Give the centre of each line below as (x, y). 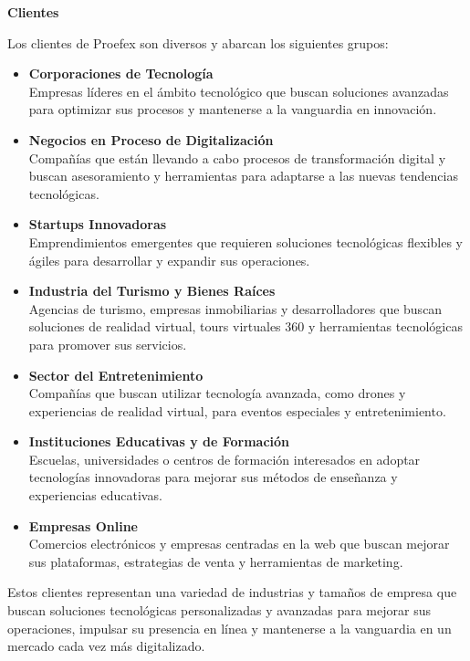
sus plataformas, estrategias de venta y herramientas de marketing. (216, 561)
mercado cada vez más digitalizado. (106, 646)
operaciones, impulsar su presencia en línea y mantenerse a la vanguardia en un (230, 628)
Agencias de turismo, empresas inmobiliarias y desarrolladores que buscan (235, 308)
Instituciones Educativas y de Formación (159, 441)
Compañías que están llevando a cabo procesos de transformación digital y (237, 157)
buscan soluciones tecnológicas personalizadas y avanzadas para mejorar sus (219, 610)
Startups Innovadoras (98, 224)
